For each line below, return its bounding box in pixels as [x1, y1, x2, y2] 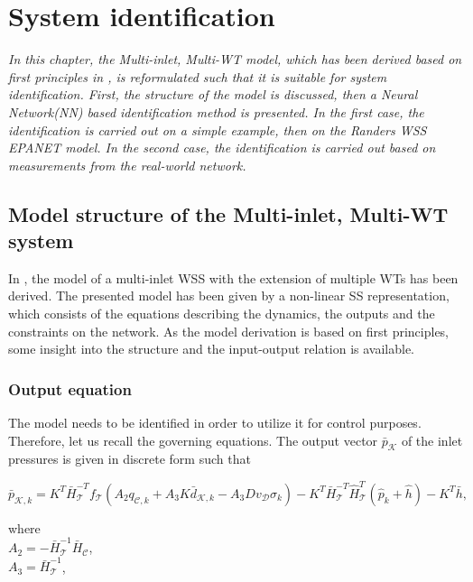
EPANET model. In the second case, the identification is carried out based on [8, 138, 436, 157]
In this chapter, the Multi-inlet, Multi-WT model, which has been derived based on [8, 50, 462, 69]
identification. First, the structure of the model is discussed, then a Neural [8, 85, 418, 104]
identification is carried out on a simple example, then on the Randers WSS [8, 120, 427, 139]
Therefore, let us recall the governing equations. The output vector [8, 430, 378, 449]
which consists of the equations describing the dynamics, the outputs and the [8, 304, 435, 323]
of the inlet [401, 430, 463, 449]
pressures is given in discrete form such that [8, 449, 251, 468]
